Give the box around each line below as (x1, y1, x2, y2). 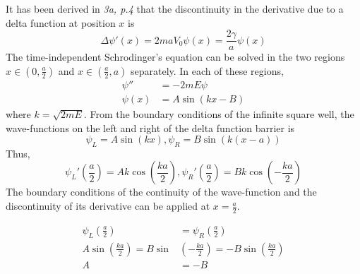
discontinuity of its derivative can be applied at (6, 198, 210, 213)
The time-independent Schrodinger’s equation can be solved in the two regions (6, 49, 345, 64)
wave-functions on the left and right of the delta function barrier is (6, 120, 295, 135)
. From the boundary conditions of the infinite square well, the (83, 106, 354, 121)
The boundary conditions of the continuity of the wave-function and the (6, 184, 317, 199)
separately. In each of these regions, (130, 63, 284, 78)
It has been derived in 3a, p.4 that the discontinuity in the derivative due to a (6, 1, 344, 16)
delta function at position (6, 15, 116, 30)
